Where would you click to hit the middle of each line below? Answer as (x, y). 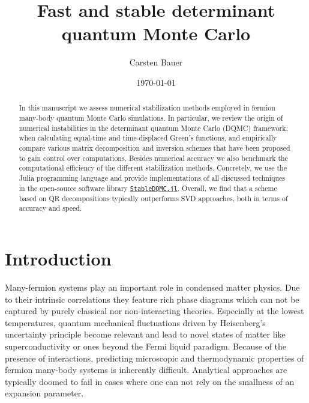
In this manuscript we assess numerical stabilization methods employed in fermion (147, 108)
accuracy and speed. (50, 208)
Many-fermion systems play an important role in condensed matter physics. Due (152, 287)
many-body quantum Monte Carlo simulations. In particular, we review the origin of (151, 117)
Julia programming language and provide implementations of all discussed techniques (152, 177)
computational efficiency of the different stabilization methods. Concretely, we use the (153, 168)
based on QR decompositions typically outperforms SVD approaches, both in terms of (153, 198)
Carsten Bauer (156, 62)
